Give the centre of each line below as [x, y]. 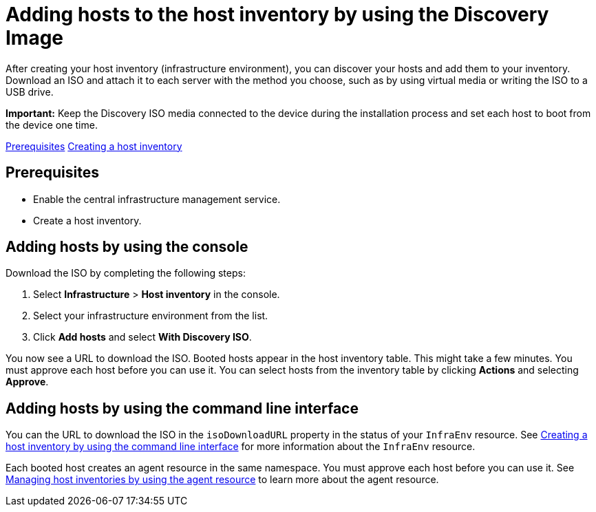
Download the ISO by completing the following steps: [126, 273]
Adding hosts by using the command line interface [182, 408]
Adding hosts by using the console [127, 247]
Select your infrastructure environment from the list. [151, 316]
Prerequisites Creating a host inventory [94, 146]
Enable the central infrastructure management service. [157, 199]
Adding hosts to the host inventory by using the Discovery [277, 14]
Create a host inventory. [87, 220]
